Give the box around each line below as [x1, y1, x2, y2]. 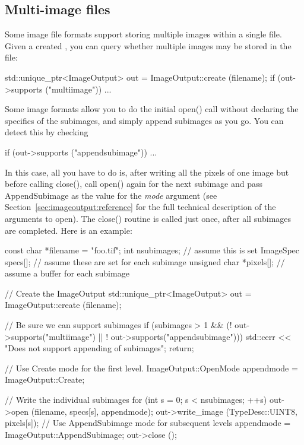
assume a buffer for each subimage [5, 267, 129, 279]
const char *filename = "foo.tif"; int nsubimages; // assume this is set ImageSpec [5, 244, 300, 256]
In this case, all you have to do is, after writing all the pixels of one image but [5, 166, 289, 178]
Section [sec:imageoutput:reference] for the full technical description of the [5, 201, 276, 213]
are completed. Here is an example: [5, 224, 132, 236]
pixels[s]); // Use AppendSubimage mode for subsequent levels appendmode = [5, 417, 291, 429]
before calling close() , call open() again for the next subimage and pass [5, 177, 263, 190]
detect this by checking [5, 126, 88, 138]
